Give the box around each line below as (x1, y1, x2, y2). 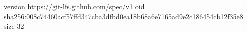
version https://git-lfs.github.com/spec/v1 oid (4, 1, 145, 11)
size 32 (4, 21, 24, 31)
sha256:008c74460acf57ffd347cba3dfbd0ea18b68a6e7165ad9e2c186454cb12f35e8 (4, 11, 243, 21)
